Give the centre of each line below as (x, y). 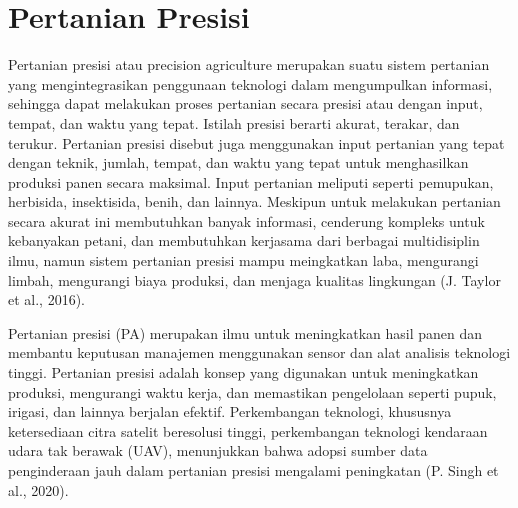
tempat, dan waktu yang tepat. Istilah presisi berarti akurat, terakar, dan (234, 122)
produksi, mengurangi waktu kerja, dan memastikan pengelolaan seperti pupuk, (252, 391)
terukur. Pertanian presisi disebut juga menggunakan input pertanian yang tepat (256, 142)
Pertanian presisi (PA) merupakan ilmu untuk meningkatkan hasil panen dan (245, 332)
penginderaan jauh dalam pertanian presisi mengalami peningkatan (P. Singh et (253, 470)
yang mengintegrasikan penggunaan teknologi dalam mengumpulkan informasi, (250, 83)
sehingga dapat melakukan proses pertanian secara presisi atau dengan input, (245, 103)
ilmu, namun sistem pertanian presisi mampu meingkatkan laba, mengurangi (243, 260)
